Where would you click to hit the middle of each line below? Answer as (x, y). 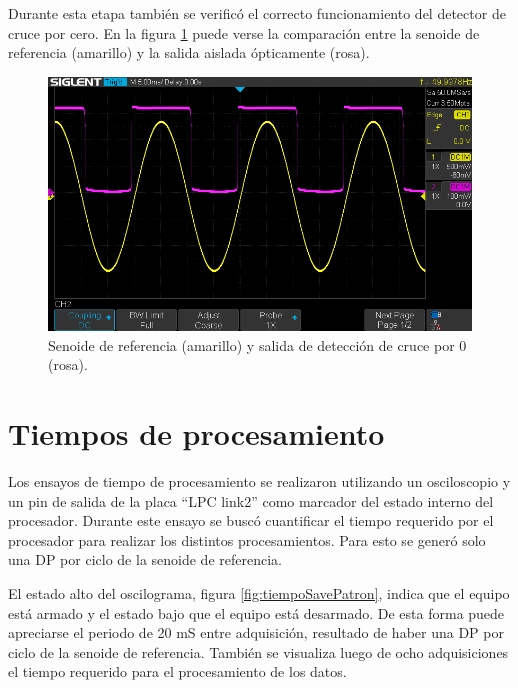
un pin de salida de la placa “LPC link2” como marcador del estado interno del (251, 500)
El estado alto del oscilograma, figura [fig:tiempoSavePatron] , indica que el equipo (259, 593)
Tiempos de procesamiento (196, 433)
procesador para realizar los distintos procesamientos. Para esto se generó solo (247, 539)
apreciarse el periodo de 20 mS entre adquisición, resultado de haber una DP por (256, 632)
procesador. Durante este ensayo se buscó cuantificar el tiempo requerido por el (251, 520)
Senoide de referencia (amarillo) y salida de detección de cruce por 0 (257, 344)
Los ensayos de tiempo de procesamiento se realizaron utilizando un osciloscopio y (259, 481)
